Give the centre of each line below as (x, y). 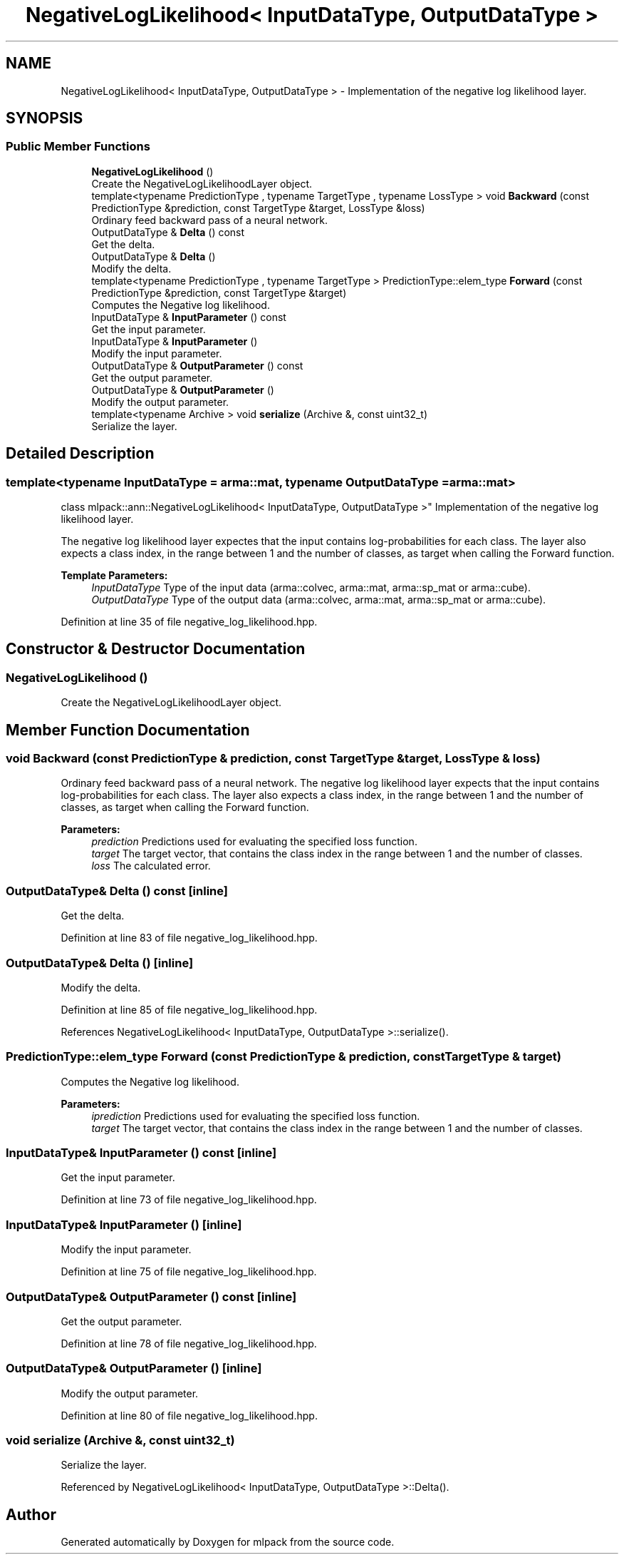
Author (31, 1514)
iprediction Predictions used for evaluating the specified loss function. (256, 1116)
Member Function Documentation (128, 730)
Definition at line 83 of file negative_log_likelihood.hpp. (189, 938)
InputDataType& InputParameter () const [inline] (141, 1153)
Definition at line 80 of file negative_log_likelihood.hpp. (189, 1415)
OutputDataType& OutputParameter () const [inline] (151, 1296)
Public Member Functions (78, 147)
